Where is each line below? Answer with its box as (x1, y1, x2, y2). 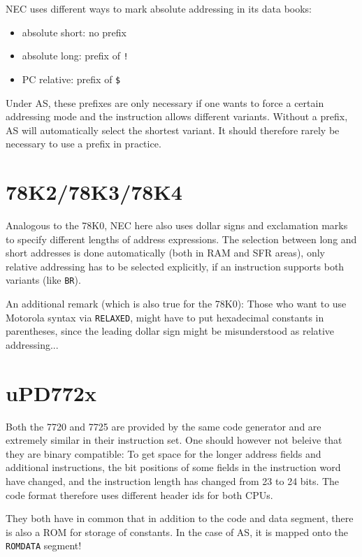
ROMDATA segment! (6, 538, 82, 553)
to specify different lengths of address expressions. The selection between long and (6, 231, 357, 246)
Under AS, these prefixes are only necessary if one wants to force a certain (6, 95, 324, 110)
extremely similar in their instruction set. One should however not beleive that (6, 433, 342, 447)
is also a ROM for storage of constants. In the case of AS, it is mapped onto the (6, 524, 348, 539)
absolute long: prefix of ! (22, 48, 129, 63)
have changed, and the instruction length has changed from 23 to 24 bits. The (6, 473, 340, 488)
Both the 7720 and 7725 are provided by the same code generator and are (6, 419, 321, 433)
